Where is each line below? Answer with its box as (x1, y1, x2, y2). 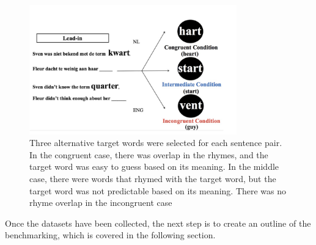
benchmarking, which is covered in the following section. (5, 229, 216, 241)
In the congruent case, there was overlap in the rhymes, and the (29, 148, 268, 161)
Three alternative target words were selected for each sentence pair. (29, 136, 282, 149)
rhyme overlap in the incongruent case (29, 196, 172, 209)
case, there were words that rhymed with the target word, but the (29, 172, 276, 185)
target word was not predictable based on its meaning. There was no (29, 184, 287, 197)
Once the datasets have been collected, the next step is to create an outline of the (5, 216, 311, 229)
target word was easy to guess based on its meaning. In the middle (29, 160, 279, 173)
